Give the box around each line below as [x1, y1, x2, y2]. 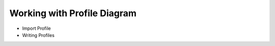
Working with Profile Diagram [9, 8, 137, 19]
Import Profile [22, 25, 51, 31]
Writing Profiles [22, 32, 54, 38]
